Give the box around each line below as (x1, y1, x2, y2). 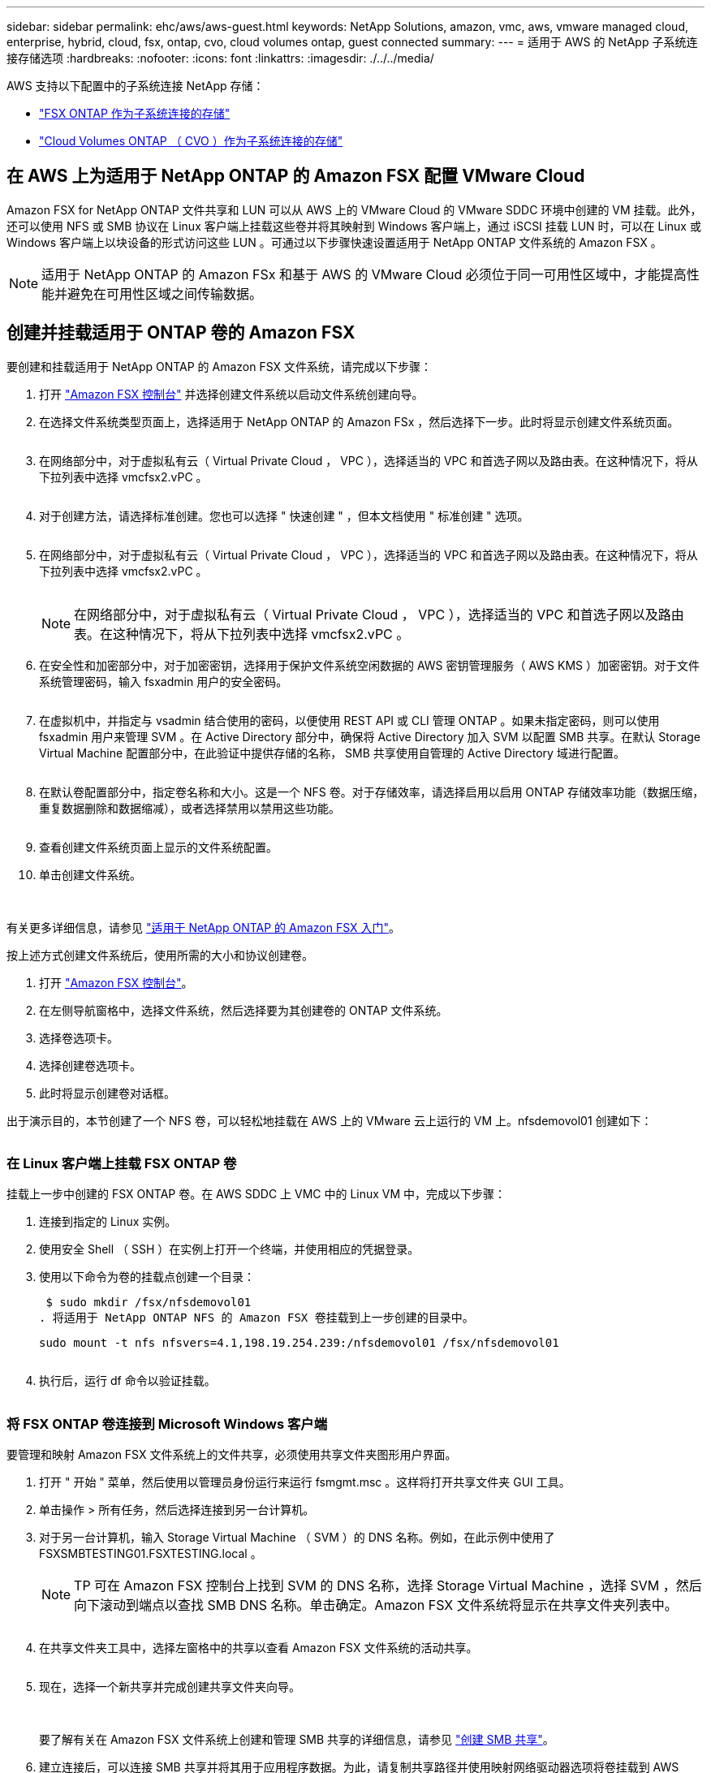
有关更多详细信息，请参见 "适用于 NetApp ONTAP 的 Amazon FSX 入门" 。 (6, 920, 401, 934)
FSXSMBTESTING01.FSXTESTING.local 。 (39, 1547, 262, 1561)
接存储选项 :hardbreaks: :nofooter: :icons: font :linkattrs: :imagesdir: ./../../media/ (6, 51, 434, 65)
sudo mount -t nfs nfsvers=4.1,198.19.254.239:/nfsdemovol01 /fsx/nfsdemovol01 (39, 1336, 559, 1350)
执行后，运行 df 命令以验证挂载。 (39, 1374, 216, 1388)
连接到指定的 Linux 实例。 (39, 1214, 177, 1229)
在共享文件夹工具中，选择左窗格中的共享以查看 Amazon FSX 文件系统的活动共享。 (39, 1641, 478, 1655)
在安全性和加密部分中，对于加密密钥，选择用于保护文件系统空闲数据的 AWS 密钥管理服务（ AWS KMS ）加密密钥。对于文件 (39, 658, 700, 672)
